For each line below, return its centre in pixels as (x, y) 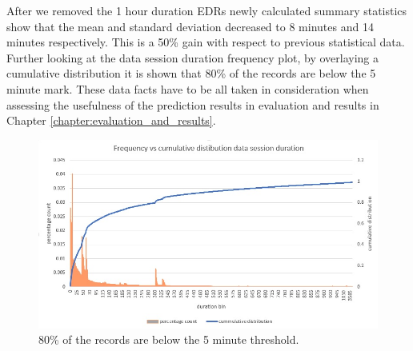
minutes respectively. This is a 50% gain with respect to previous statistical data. (206, 42)
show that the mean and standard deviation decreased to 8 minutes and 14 (190, 26)
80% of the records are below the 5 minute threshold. (169, 339)
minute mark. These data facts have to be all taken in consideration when (188, 88)
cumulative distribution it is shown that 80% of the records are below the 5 (191, 73)
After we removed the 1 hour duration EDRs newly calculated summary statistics (207, 10)
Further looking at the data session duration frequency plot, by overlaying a (193, 57)
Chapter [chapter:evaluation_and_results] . (111, 120)
